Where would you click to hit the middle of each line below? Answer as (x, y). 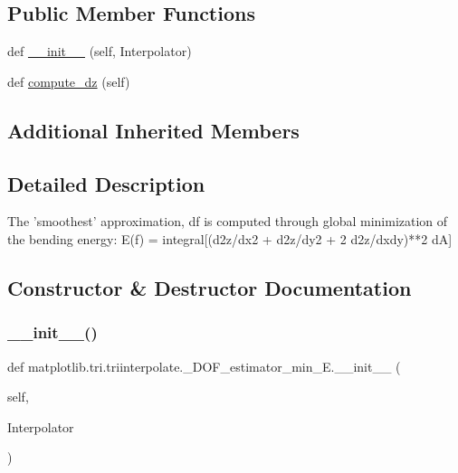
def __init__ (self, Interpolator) (100, 51)
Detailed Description (106, 183)
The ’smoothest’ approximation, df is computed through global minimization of (228, 221)
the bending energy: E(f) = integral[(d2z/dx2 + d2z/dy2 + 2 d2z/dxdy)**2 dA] (230, 238)
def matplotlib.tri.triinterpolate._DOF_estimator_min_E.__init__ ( (204, 366)
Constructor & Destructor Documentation (210, 287)
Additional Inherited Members (153, 130)
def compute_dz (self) (69, 81)
